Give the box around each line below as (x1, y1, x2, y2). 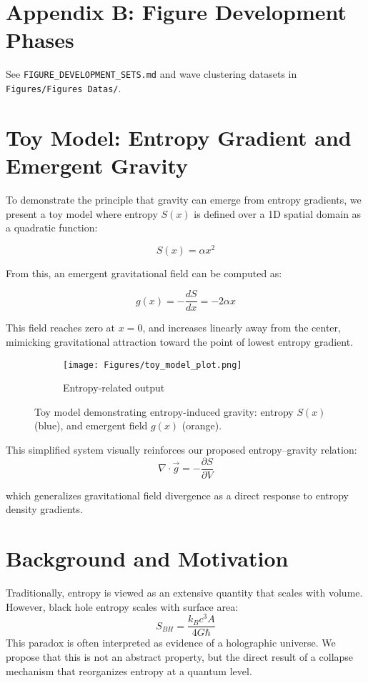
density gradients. (6, 502, 83, 517)
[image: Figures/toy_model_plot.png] (63, 359, 242, 370)
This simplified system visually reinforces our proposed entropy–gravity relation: (6, 442, 357, 457)
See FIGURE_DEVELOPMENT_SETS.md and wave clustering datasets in (6, 66, 297, 81)
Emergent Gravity (6, 151, 188, 179)
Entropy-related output (63, 380, 165, 395)
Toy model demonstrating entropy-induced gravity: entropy (34, 404, 294, 419)
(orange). (181, 418, 222, 433)
